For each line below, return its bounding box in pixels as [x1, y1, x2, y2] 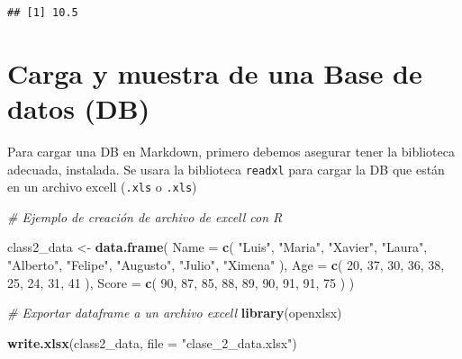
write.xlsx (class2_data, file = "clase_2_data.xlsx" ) [7, 333, 297, 352]
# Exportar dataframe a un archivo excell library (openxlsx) [7, 303, 342, 322]
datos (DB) [7, 90, 150, 127]
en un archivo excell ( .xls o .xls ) [7, 177, 197, 196]
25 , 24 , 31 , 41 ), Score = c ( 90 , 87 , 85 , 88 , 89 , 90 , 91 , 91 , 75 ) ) [7, 273, 355, 292]
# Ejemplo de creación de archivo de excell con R [7, 207, 283, 226]
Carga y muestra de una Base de [7, 54, 422, 91]
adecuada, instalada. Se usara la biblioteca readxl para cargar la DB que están [7, 159, 445, 178]
